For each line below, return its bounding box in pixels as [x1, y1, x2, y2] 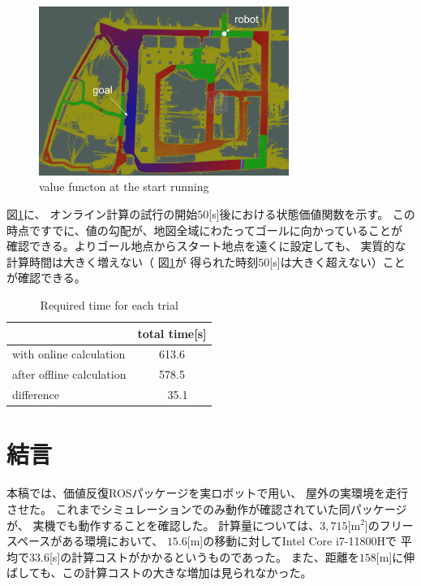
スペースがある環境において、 [6, 532, 164, 549]
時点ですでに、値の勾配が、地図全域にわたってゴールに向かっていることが [6, 221, 403, 238]
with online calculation [12, 345, 126, 362]
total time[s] [137, 324, 207, 341]
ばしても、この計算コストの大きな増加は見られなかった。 [6, 564, 312, 581]
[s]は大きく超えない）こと [269, 253, 406, 270]
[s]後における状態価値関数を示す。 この [208, 206, 415, 223]
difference [12, 386, 59, 403]
